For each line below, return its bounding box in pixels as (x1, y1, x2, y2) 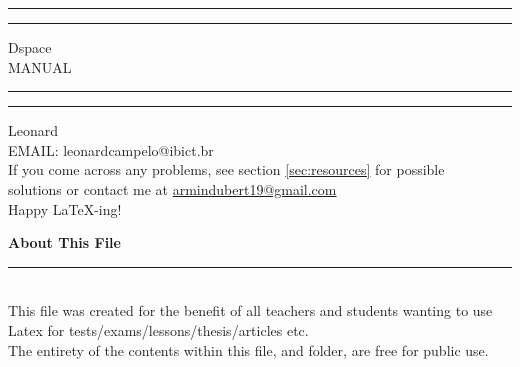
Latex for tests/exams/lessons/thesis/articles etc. (8, 319, 309, 340)
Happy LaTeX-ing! (8, 198, 122, 219)
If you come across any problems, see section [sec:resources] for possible (8, 159, 445, 180)
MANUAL (8, 56, 72, 77)
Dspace (8, 37, 52, 57)
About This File (8, 232, 121, 253)
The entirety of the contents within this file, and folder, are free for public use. (8, 339, 489, 360)
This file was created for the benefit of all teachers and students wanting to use (8, 300, 493, 321)
